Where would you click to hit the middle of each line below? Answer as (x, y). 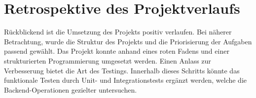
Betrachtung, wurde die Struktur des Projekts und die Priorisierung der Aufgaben (128, 41)
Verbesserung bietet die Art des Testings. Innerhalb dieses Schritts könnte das (122, 70)
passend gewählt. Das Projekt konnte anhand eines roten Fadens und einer (117, 51)
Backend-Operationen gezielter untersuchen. (71, 89)
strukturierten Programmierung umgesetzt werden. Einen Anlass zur (108, 60)
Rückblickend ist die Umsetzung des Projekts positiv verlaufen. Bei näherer (118, 32)
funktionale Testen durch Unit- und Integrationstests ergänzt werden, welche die (126, 80)
